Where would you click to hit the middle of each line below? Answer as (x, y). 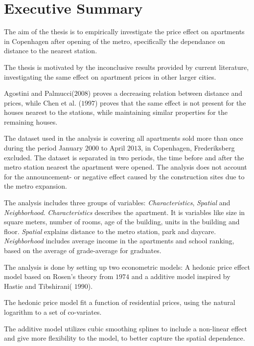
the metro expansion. (35, 186)
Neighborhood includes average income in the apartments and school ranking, (119, 241)
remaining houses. (31, 121)
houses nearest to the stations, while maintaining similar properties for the (116, 112)
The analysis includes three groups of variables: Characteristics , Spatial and (117, 203)
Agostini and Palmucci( (39, 93)
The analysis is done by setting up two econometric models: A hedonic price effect (127, 267)
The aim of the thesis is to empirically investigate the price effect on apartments (124, 32)
